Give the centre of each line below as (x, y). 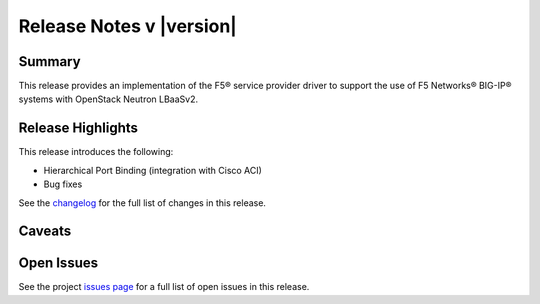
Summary (49, 61)
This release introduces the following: (96, 152)
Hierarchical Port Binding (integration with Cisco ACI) (152, 170)
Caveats (45, 231)
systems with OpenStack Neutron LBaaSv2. (108, 99)
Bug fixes (63, 184)
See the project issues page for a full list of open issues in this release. (164, 287)
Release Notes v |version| (127, 26)
